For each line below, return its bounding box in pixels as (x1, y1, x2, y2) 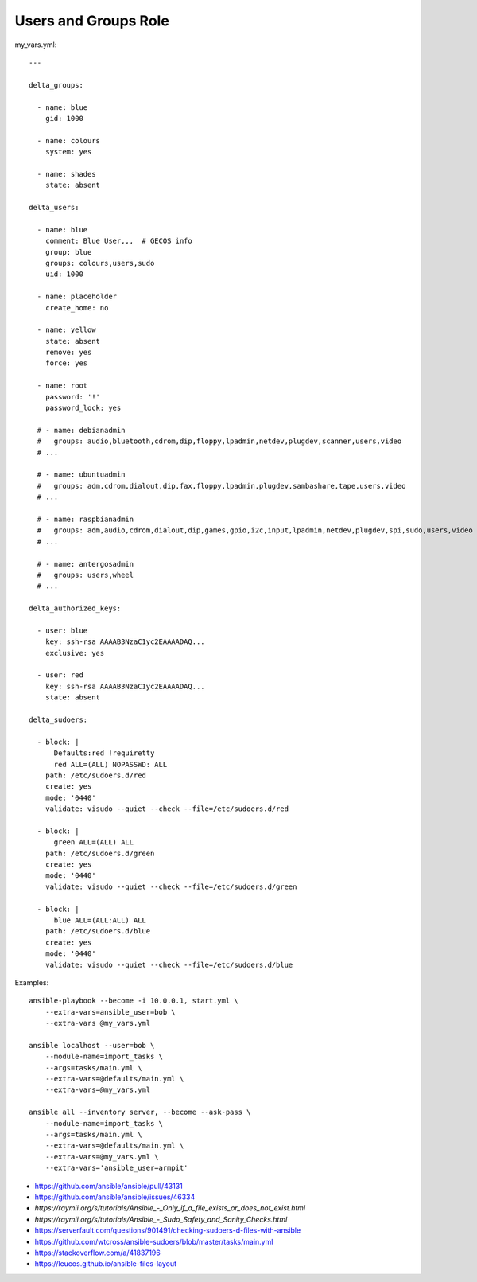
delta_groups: (29, 80, 83, 89)
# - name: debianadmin (37, 426, 126, 434)
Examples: (14, 977, 49, 987)
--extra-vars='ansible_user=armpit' (45, 1163, 188, 1173)
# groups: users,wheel (37, 570, 134, 579)
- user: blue (37, 625, 88, 635)
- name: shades (37, 170, 96, 178)
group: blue (45, 247, 92, 256)
